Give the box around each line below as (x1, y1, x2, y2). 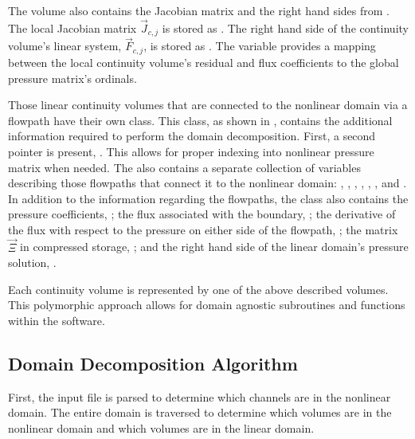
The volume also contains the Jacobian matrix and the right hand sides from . (8, 2, 390, 18)
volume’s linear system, (8, 37, 122, 54)
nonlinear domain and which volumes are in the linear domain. (8, 420, 315, 437)
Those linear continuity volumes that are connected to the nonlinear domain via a (8, 96, 408, 113)
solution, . (8, 254, 57, 271)
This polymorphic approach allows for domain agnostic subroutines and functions (8, 296, 405, 313)
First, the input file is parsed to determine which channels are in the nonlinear (8, 388, 391, 405)
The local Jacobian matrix (8, 19, 137, 36)
